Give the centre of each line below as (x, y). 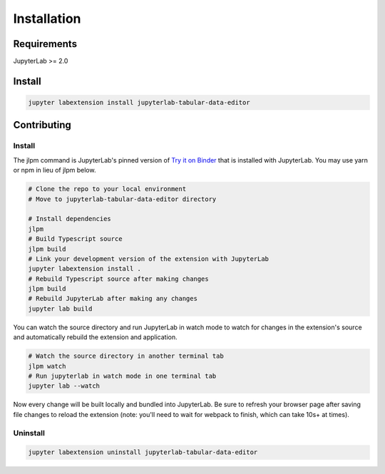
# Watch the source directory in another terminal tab (126, 356)
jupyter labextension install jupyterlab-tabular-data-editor (139, 103)
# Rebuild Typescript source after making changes (119, 279)
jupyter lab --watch (64, 386)
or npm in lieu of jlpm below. (55, 170)
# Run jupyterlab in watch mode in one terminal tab (122, 376)
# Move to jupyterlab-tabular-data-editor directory (122, 199)
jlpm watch (47, 366)
